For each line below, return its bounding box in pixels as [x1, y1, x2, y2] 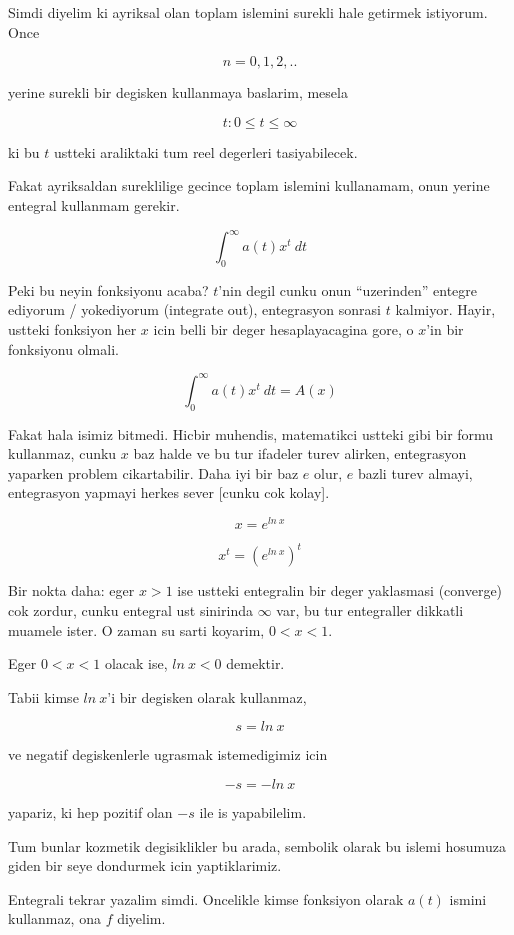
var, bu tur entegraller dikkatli [276, 600, 464, 621]
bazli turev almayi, [357, 462, 473, 483]
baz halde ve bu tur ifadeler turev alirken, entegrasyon [133, 443, 467, 464]
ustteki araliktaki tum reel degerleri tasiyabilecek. [53, 141, 358, 162]
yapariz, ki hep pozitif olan [8, 802, 173, 823]
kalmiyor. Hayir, [395, 299, 496, 320]
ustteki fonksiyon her [8, 319, 137, 340]
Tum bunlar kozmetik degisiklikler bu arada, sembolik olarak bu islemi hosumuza [8, 835, 506, 856]
